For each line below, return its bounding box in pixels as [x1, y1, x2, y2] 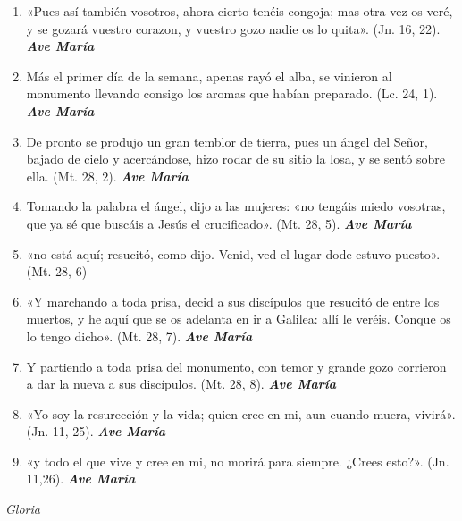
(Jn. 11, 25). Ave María [26, 422, 165, 441]
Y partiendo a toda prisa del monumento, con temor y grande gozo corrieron [26, 357, 447, 375]
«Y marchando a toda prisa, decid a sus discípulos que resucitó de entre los [26, 291, 440, 310]
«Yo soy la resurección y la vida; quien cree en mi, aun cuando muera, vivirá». [26, 404, 456, 423]
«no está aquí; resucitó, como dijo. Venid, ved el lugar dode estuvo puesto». [26, 244, 441, 263]
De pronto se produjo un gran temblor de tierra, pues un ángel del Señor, [26, 131, 428, 150]
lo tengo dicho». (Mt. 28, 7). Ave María [26, 326, 253, 345]
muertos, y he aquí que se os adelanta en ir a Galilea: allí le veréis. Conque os [26, 309, 451, 328]
